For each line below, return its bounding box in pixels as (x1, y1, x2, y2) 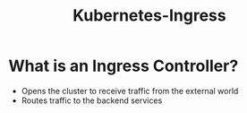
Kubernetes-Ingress (72, 5, 226, 26)
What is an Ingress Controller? (8, 56, 239, 76)
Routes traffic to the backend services (21, 95, 163, 106)
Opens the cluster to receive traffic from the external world (21, 85, 239, 96)
